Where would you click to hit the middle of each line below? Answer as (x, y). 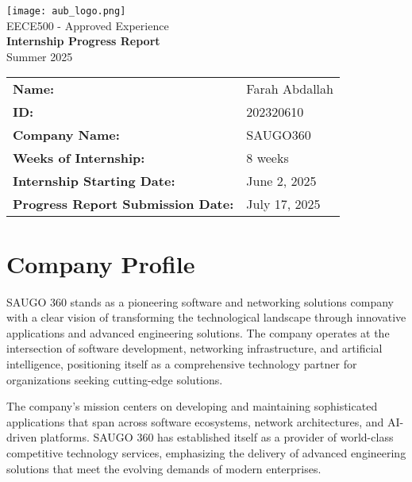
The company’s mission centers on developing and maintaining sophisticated (192, 406)
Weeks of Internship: (79, 158)
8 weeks (268, 158)
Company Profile (101, 263)
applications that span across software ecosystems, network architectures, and (195, 421)
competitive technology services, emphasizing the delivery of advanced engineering (206, 452)
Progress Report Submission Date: (123, 204)
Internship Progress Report (83, 41)
